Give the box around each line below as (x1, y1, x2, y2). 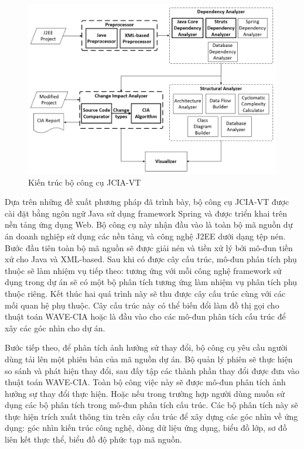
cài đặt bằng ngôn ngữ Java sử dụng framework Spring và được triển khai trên (5, 207, 287, 219)
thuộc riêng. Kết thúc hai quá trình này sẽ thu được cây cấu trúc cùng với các (5, 287, 286, 299)
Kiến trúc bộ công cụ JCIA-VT (28, 176, 141, 188)
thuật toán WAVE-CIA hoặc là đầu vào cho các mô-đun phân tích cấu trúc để (5, 310, 286, 323)
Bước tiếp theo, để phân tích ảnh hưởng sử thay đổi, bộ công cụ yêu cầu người (5, 341, 288, 354)
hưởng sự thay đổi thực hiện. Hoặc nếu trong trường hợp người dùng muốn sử (5, 387, 285, 399)
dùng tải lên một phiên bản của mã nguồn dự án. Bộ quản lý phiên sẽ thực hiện (5, 352, 293, 365)
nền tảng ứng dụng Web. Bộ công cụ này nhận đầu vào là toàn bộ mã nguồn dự (5, 218, 293, 231)
